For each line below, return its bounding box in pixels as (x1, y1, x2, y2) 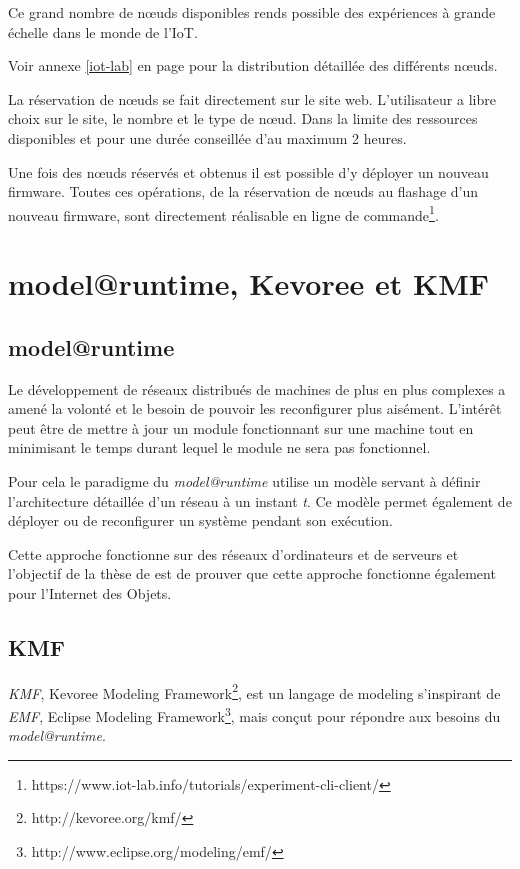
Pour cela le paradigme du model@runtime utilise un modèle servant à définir (8, 470, 481, 491)
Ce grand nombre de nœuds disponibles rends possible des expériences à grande (8, 2, 496, 22)
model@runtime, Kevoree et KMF (8, 263, 490, 304)
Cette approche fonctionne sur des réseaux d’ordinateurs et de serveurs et (8, 543, 459, 564)
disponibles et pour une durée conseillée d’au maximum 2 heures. (8, 127, 407, 148)
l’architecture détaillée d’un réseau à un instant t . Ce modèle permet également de (8, 490, 512, 511)
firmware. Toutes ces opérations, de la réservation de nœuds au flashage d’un (8, 181, 479, 202)
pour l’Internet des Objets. (8, 582, 172, 603)
